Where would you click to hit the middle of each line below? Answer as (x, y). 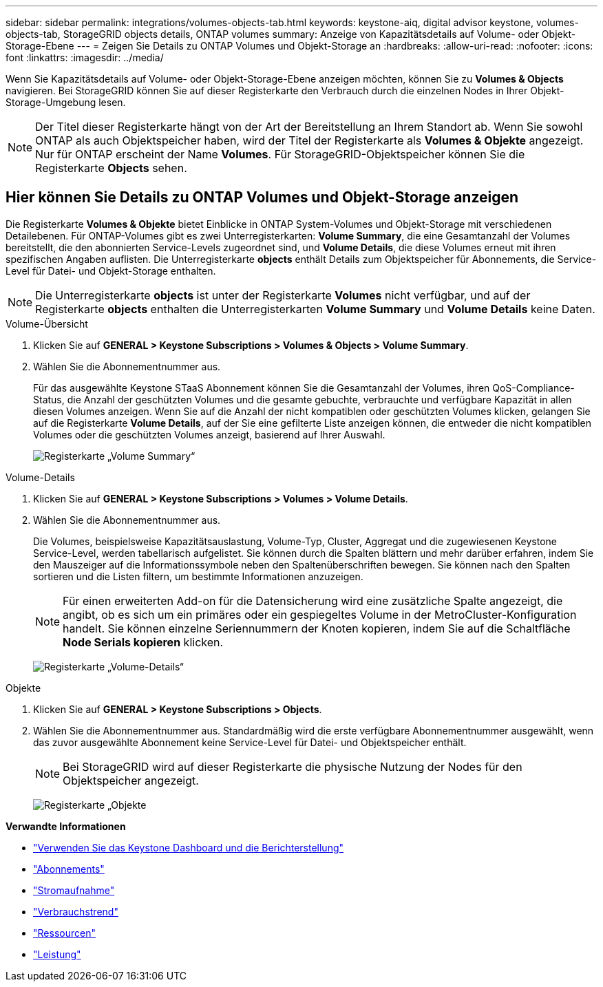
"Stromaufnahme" (74, 890)
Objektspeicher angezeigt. (131, 780)
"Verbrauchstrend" (76, 911)
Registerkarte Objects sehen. (111, 168)
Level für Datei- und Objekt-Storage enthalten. (111, 270)
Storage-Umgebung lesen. (66, 102)
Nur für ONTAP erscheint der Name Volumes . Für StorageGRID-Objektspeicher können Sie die (280, 154)
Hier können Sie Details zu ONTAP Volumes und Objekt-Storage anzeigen (262, 198)
